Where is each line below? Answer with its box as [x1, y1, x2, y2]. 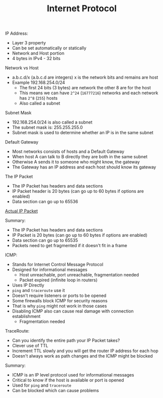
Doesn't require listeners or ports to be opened [12, 293, 107, 298]
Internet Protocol [47, 3, 117, 14]
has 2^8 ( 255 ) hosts [19, 95, 58, 101]
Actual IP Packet [5, 208, 38, 214]
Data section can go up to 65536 [12, 199, 78, 205]
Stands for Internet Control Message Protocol [12, 262, 104, 268]
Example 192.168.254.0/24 [12, 80, 65, 85]
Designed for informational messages [12, 267, 88, 272]
